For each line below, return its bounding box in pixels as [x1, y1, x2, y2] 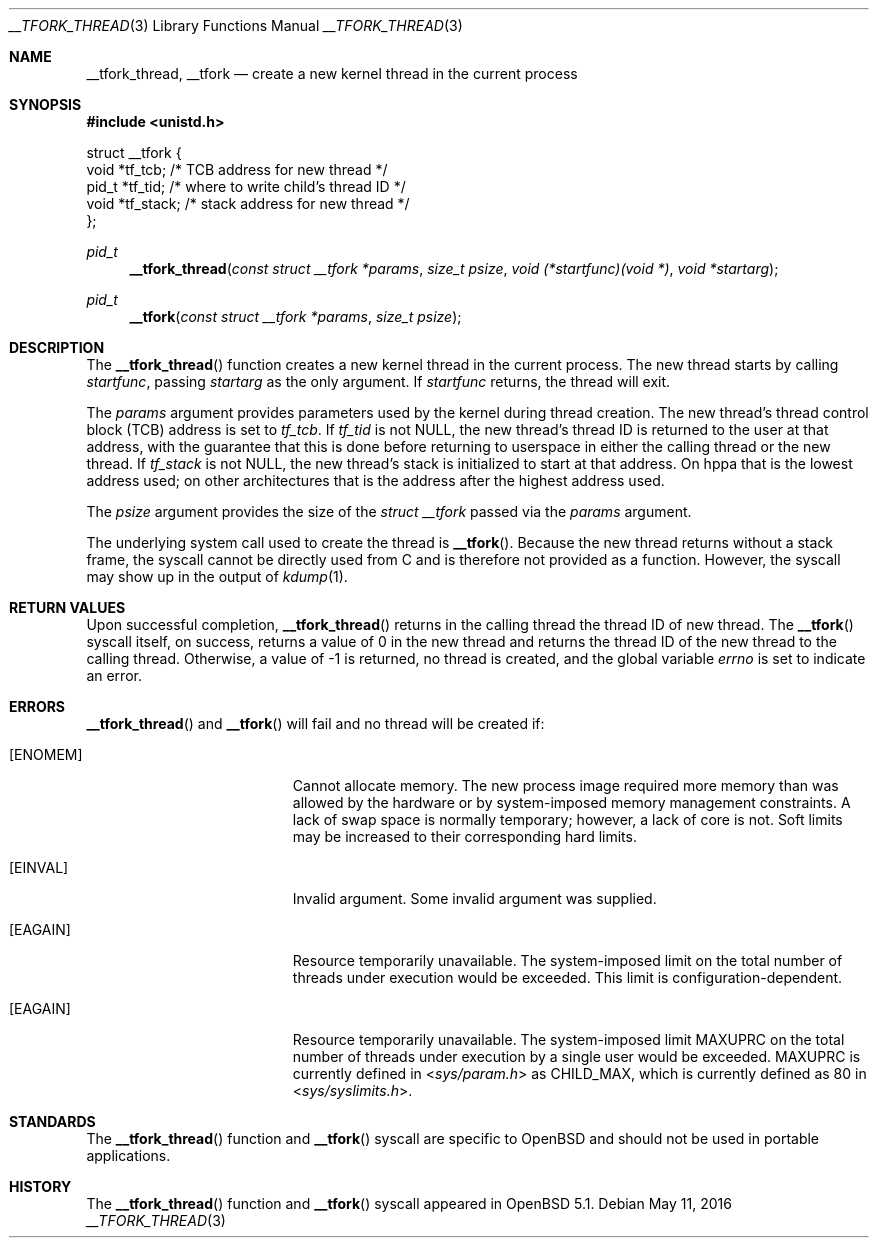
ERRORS [9, 698, 66, 715]
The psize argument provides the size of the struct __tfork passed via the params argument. [86, 503, 692, 520]
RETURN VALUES [9, 599, 126, 616]
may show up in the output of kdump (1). [86, 568, 348, 585]
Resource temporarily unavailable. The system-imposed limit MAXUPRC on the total [292, 1031, 845, 1048]
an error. [86, 667, 142, 684]
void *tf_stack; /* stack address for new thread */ [86, 195, 410, 212]
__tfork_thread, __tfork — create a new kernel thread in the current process [86, 65, 578, 82]
